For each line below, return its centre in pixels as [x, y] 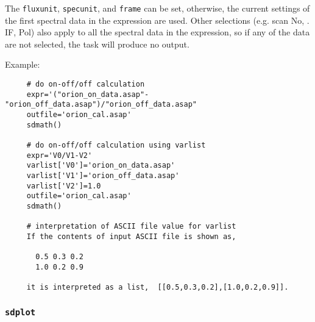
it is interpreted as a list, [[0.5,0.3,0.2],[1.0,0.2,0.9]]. [157, 288]
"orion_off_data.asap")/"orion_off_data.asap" [101, 105]
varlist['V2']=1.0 [64, 186]
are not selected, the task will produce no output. [97, 44]
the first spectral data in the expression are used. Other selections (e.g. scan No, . [157, 20]
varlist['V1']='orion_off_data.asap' [103, 175]
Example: [23, 64]
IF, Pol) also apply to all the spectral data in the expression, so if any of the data [157, 32]
